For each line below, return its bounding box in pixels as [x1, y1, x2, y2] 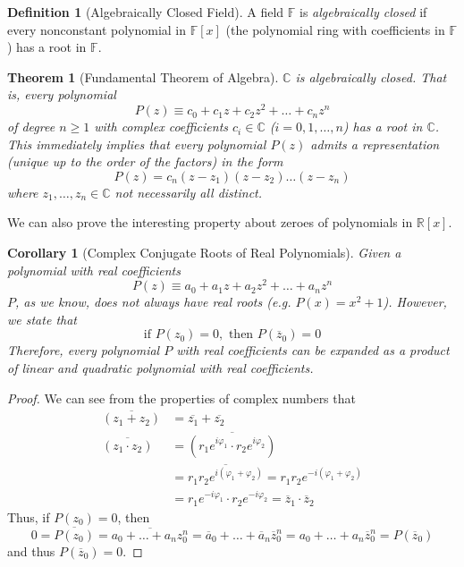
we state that [7, 309, 77, 328]
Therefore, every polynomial [7, 341, 160, 360]
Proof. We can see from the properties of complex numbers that [7, 388, 356, 407]
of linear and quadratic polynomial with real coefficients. [7, 359, 314, 377]
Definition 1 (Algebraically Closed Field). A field [7, 3, 284, 21]
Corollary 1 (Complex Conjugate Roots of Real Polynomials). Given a [7, 243, 401, 262]
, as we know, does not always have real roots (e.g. [15, 292, 291, 311]
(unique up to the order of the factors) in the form [7, 152, 283, 171]
